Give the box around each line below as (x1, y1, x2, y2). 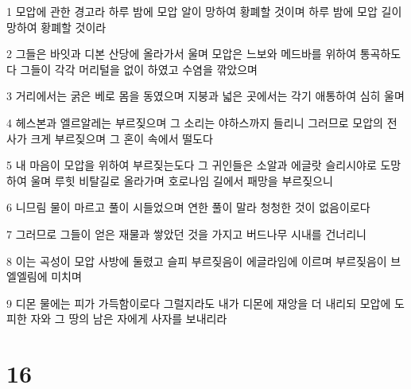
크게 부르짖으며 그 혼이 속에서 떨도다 (30, 130, 213, 146)
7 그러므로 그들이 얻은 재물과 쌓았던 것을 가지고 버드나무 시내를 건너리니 (6, 225, 366, 242)
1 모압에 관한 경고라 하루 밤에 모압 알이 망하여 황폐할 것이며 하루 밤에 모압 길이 (6, 3, 402, 19)
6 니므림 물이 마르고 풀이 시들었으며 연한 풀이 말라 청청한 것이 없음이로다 (6, 199, 370, 216)
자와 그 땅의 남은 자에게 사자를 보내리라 (30, 310, 227, 327)
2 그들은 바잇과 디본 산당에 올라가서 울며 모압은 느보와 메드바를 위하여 (6, 45, 357, 62)
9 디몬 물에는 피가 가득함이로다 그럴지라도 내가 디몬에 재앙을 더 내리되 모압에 (6, 294, 391, 311)
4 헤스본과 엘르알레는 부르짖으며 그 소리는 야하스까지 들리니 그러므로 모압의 (6, 114, 383, 130)
